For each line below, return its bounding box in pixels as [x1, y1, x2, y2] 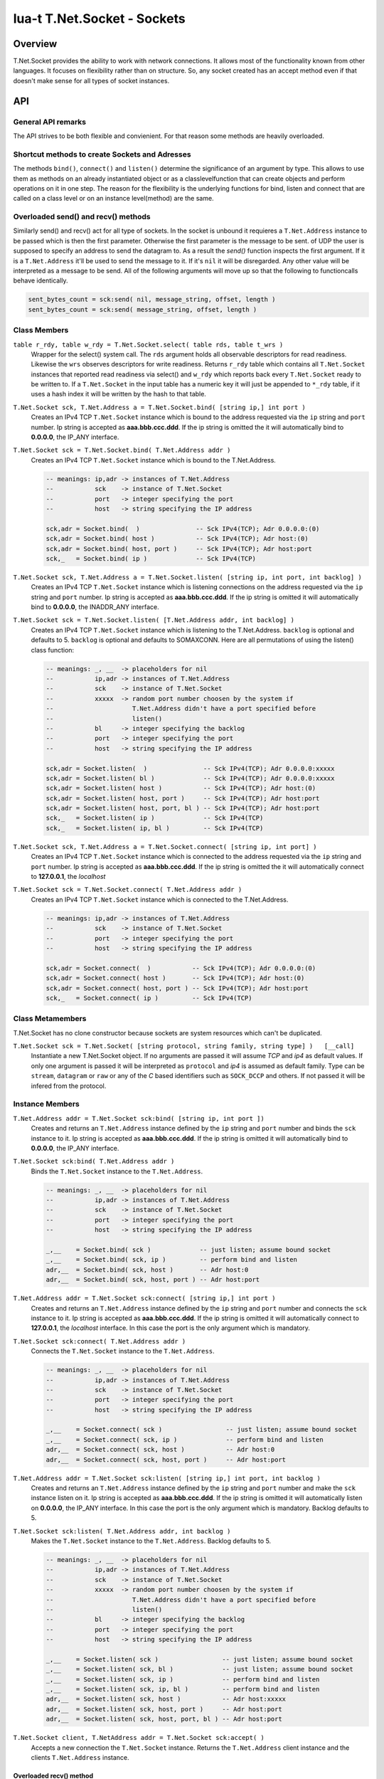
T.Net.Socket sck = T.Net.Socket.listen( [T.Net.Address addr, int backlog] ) [13, 616, 295, 624]
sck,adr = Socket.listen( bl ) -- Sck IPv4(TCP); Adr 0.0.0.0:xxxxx [46, 774, 335, 782]
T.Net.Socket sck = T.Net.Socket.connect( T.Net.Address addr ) [13, 886, 242, 894]
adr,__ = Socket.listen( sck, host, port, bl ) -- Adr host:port [46, 1715, 282, 1723]
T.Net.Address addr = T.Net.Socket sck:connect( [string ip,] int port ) [13, 1294, 277, 1302]
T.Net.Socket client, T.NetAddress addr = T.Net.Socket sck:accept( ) [13, 1733, 265, 1742]
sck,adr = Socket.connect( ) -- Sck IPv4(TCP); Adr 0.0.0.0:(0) [46, 964, 316, 972]
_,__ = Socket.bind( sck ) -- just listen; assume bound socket [46, 1246, 331, 1254]
